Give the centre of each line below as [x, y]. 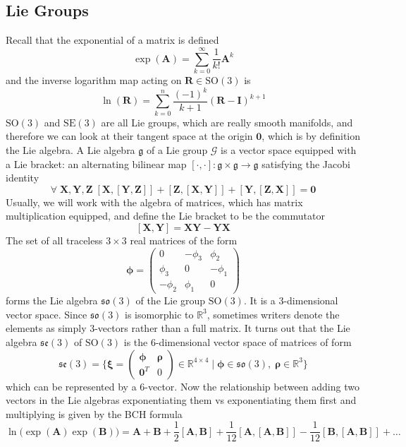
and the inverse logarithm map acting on [94, 79]
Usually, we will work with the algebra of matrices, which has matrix [154, 202]
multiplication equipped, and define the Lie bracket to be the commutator [165, 216]
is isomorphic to [159, 314]
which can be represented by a [71, 386]
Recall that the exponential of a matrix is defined [112, 40]
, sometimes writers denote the [273, 314]
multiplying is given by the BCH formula [94, 413]
